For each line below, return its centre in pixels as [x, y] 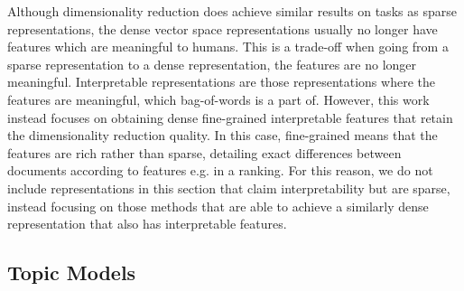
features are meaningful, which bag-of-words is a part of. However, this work [218, 99]
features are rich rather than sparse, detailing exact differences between [204, 152]
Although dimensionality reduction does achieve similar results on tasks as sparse [232, 11]
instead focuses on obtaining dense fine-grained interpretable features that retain [230, 117]
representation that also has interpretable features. [147, 224]
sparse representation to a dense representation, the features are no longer [212, 64]
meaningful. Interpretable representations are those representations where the [221, 82]
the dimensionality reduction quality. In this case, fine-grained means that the [223, 135]
